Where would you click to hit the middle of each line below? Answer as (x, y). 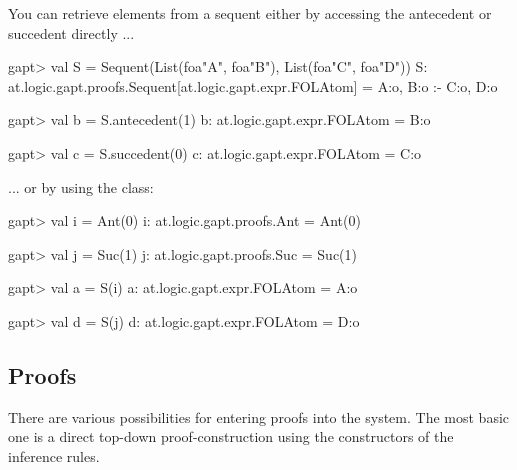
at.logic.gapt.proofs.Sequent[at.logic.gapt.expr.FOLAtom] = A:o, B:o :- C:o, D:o (253, 85)
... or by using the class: (81, 186)
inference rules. (54, 455)
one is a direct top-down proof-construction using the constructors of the (231, 436)
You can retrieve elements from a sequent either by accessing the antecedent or (250, 13)
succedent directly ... (71, 32)
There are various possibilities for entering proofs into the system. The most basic (259, 416)
